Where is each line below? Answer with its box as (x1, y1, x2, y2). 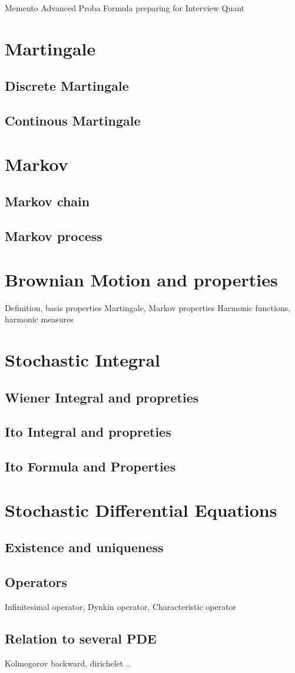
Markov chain (5, 192, 90, 210)
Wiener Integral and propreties (5, 388, 199, 406)
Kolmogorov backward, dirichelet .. (5, 656, 131, 669)
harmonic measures (5, 313, 74, 325)
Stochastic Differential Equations (5, 497, 277, 522)
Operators (5, 573, 67, 591)
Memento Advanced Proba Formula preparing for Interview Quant (5, 2, 245, 14)
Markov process (5, 227, 102, 245)
